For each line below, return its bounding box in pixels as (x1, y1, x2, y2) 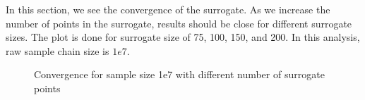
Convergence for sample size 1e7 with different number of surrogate (34, 67, 325, 82)
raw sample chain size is (6, 43, 109, 58)
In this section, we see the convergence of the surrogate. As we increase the (6, 2, 330, 16)
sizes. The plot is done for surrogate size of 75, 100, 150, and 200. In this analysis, (6, 30, 360, 44)
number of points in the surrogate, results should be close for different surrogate (6, 15, 352, 30)
